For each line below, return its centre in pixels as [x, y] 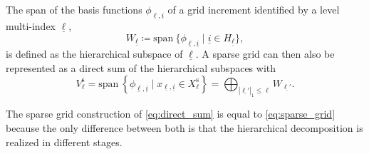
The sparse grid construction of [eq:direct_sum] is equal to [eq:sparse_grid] [171, 114]
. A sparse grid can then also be [265, 54]
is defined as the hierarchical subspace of [94, 54]
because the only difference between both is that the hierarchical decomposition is [184, 127]
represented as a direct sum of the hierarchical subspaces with [141, 67]
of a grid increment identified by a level [254, 9]
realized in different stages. [64, 142]
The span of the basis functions [74, 9]
